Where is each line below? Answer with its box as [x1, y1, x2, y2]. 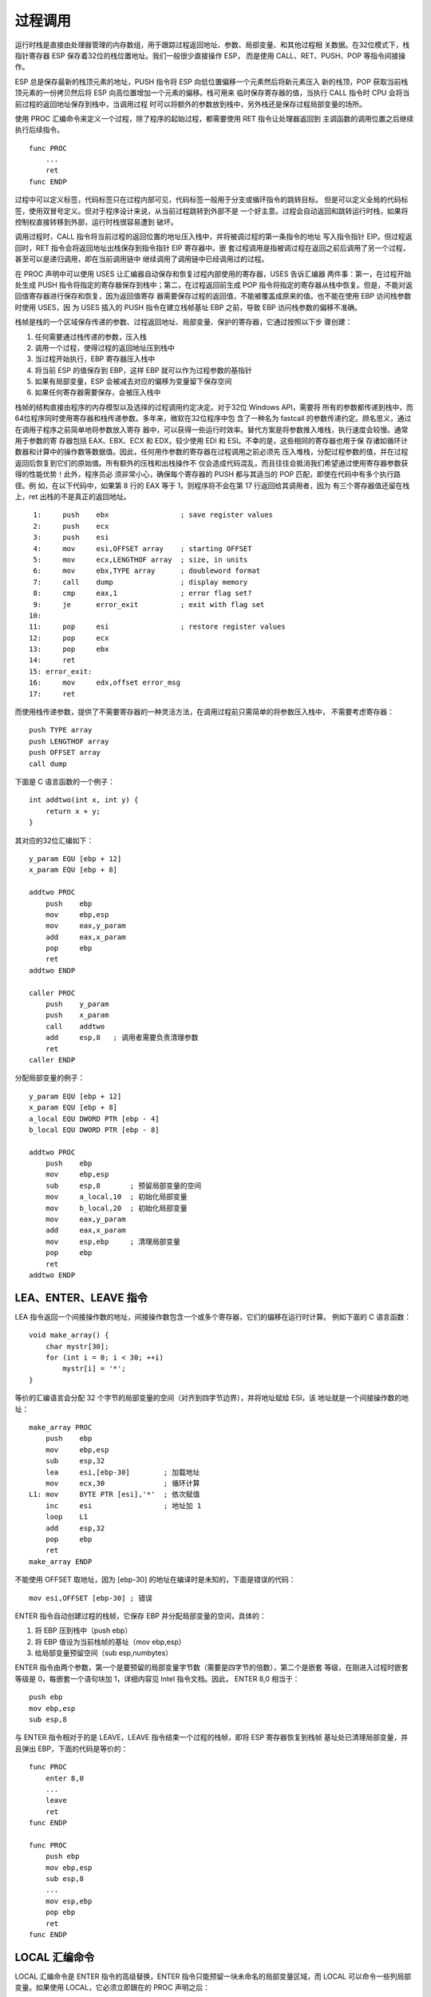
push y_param [45, 999, 109, 1009]
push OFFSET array [29, 748, 101, 757]
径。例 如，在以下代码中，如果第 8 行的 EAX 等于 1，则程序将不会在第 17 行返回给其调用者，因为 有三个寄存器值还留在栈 [14, 480, 410, 490]
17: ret [29, 689, 76, 698]
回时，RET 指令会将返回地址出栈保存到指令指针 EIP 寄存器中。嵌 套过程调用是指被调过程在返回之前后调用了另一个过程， [14, 243, 410, 252]
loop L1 [45, 1512, 89, 1522]
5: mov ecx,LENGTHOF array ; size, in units [33, 555, 248, 564]
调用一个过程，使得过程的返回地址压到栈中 [34, 343, 175, 352]
